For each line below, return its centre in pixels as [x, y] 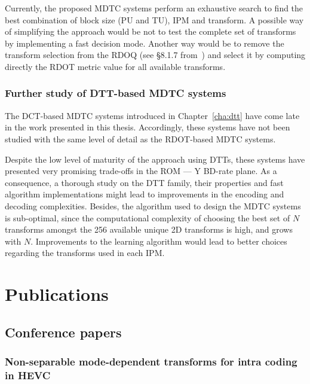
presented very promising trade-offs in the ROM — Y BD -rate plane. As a [141, 171]
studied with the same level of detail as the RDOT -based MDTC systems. [140, 138]
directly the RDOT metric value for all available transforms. [115, 66]
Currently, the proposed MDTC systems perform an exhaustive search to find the [154, 8]
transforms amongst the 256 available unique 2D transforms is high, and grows [149, 229]
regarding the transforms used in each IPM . [85, 253]
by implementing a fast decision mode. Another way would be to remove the [145, 43]
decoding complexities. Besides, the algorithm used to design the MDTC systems [153, 205]
